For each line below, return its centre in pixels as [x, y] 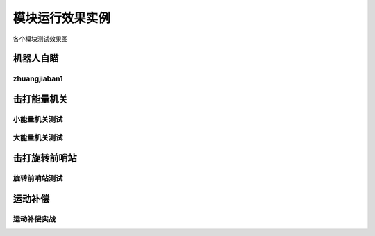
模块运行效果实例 [62, 18]
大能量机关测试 [38, 137]
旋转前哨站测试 [38, 178]
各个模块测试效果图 [40, 39]
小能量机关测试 [38, 119]
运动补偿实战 [34, 219]
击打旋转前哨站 [45, 159]
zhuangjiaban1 [38, 78]
